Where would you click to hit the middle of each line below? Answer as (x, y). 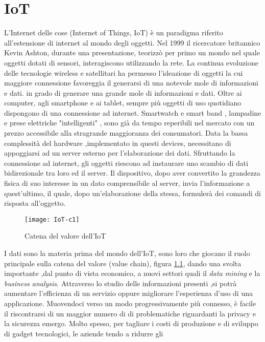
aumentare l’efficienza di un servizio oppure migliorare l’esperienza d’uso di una (128, 293)
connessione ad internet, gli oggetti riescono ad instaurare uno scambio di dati (126, 163)
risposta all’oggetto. (35, 203)
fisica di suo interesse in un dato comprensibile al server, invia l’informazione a (127, 183)
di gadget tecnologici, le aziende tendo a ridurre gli (84, 333)
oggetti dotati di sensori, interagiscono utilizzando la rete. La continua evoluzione (131, 62)
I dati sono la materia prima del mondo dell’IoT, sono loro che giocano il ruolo (127, 253)
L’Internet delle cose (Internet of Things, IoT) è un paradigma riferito (114, 33)
